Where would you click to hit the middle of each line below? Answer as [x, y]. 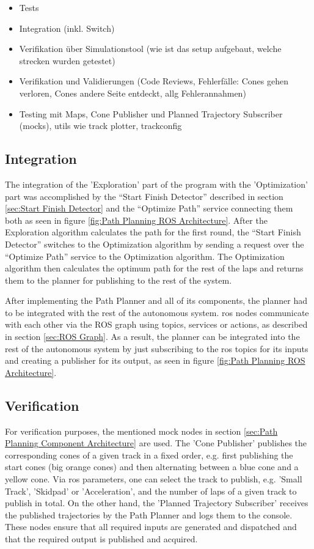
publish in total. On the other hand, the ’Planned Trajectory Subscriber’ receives [157, 503]
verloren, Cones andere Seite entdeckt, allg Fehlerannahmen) [133, 93]
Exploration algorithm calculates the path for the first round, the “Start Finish [153, 232]
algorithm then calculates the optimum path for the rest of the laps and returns [154, 268]
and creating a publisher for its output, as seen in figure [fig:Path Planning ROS [155, 360]
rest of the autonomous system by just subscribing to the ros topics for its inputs [157, 348]
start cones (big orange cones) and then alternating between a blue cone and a [152, 467]
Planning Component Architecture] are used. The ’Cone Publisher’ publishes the [156, 443]
